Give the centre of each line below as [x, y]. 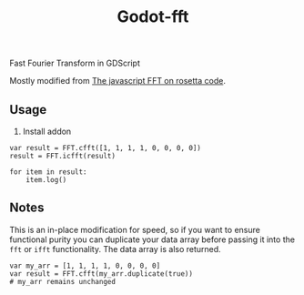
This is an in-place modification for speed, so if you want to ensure [135, 229]
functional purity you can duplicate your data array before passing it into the [152, 239]
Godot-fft [153, 17]
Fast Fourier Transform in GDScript [75, 63]
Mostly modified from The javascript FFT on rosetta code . [117, 81]
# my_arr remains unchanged [63, 281]
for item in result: [49, 172]
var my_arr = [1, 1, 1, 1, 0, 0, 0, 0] [85, 266]
